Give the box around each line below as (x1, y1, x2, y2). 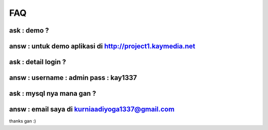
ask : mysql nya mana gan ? (9, 89, 96, 98)
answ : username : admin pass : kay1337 (9, 74, 137, 82)
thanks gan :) (9, 118, 36, 124)
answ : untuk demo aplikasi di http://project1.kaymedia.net (9, 42, 196, 50)
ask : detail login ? (9, 58, 67, 66)
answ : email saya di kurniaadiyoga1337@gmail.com (9, 105, 175, 114)
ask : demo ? (9, 26, 49, 35)
